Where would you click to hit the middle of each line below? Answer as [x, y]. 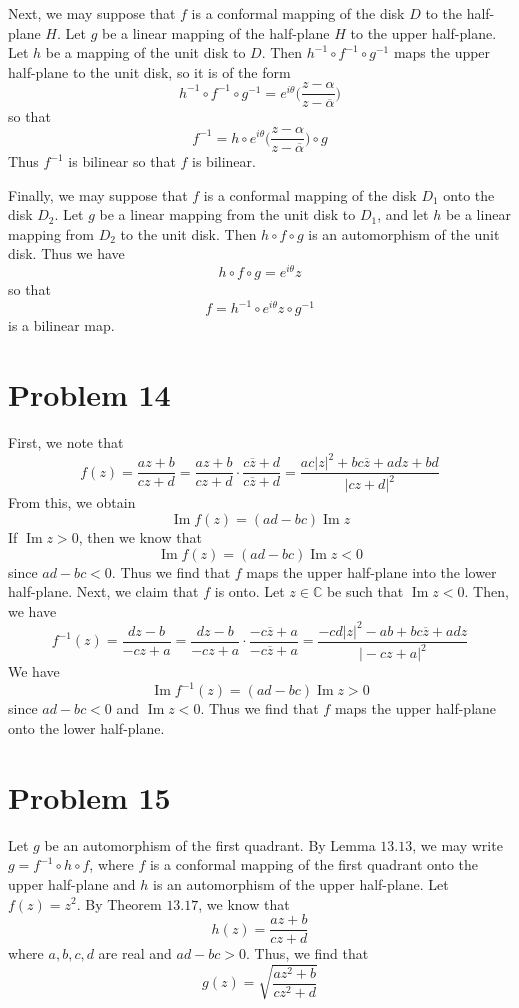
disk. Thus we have [66, 253]
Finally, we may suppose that [98, 194]
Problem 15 [89, 796]
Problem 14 [89, 394]
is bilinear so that [122, 161]
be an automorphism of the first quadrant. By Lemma [210, 844]
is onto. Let [249, 591]
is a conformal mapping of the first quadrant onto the [314, 864]
